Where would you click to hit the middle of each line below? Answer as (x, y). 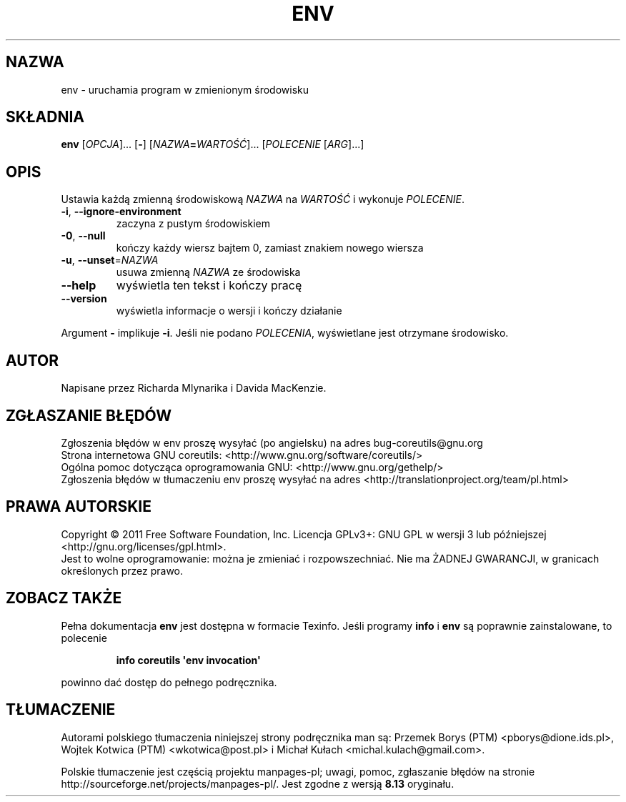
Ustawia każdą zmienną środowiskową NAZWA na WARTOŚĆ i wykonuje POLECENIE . (263, 199)
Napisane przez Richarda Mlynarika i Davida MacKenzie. (194, 388)
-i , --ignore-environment (121, 212)
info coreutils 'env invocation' (188, 660)
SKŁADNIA (45, 117)
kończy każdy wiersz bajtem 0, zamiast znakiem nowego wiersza (270, 248)
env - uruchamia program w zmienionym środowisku (185, 89)
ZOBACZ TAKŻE (64, 598)
